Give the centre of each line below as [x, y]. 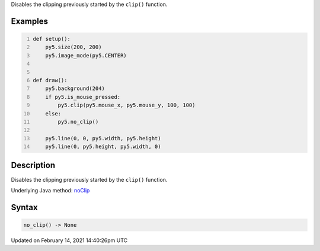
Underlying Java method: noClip [50, 190]
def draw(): [50, 80]
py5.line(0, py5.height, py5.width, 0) [103, 147]
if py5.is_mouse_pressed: [83, 97]
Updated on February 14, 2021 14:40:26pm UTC [69, 240]
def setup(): [52, 39]
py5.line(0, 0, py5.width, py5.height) [103, 138]
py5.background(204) [75, 89]
